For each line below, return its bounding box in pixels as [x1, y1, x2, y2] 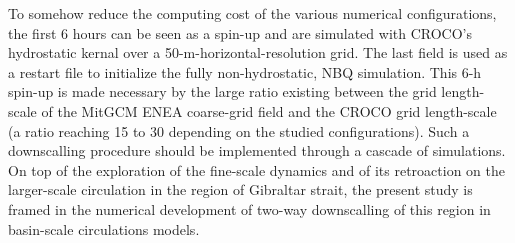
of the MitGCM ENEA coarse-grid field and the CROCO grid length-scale [41, 100, 497, 121]
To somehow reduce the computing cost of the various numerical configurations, [8, 3, 497, 23]
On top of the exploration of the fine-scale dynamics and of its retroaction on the [8, 159, 505, 180]
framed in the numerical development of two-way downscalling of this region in [8, 198, 491, 219]
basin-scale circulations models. [8, 218, 200, 239]
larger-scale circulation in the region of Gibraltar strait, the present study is [8, 179, 473, 200]
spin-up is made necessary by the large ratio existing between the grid [8, 81, 437, 102]
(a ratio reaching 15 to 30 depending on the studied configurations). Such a [8, 120, 470, 141]
